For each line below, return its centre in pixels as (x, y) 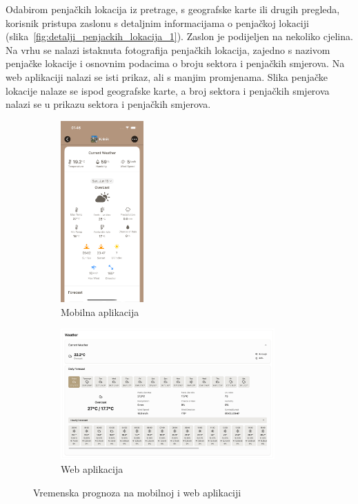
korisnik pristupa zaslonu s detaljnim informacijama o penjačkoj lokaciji (157, 22)
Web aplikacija (92, 469)
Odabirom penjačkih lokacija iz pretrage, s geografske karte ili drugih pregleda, (173, 9)
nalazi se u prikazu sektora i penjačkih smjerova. (108, 104)
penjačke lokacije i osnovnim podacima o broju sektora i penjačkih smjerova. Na (175, 63)
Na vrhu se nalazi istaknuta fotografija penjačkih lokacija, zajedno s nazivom (168, 49)
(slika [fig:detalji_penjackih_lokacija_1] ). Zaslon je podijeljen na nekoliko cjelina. (179, 36)
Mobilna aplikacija (100, 311)
